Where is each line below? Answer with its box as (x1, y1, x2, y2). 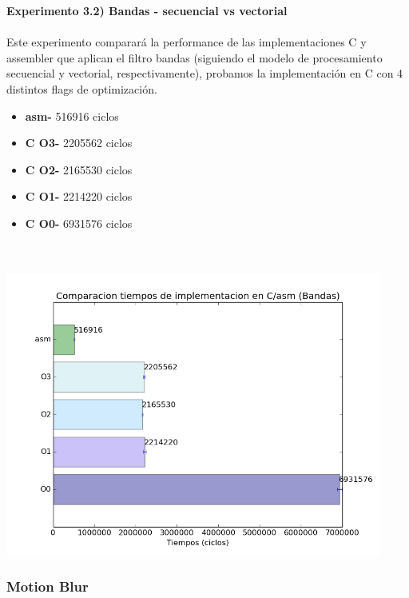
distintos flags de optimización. (6, 80, 157, 97)
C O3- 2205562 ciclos (25, 134, 133, 151)
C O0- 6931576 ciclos (25, 214, 133, 231)
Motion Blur (6, 576, 89, 596)
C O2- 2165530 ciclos (25, 161, 133, 177)
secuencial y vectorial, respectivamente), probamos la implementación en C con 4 (6, 65, 403, 82)
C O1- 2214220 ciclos (25, 188, 133, 205)
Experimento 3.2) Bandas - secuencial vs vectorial (6, 2, 288, 18)
